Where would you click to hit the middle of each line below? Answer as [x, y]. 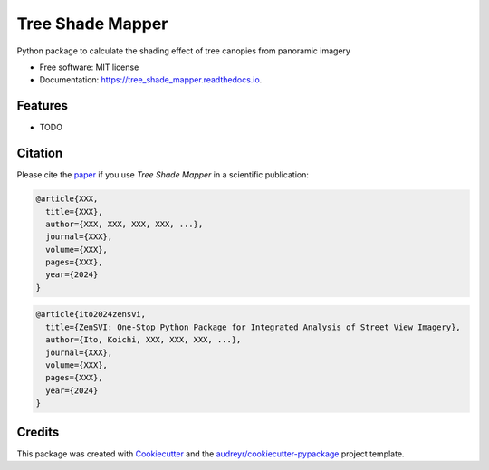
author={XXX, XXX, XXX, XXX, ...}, [125, 224]
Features [42, 106]
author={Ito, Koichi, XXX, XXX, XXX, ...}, [144, 340]
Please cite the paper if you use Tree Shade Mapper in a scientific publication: [163, 175]
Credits [38, 432]
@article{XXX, [67, 199]
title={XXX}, [74, 211]
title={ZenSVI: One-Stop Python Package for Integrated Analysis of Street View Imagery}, [253, 327]
